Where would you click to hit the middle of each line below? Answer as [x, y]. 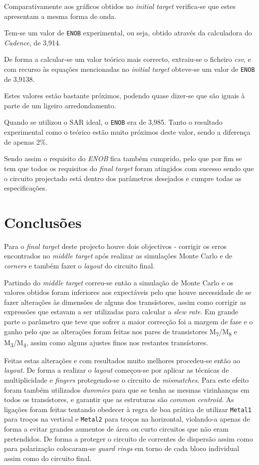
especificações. [26, 188]
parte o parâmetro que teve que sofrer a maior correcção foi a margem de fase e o [129, 321]
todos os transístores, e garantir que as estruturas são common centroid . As [119, 399]
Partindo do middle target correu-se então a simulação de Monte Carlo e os [119, 282]
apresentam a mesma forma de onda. [60, 16]
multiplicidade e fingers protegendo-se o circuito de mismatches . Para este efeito [127, 380]
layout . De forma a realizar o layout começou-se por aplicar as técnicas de [117, 370]
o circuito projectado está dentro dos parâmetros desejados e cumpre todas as [123, 178]
